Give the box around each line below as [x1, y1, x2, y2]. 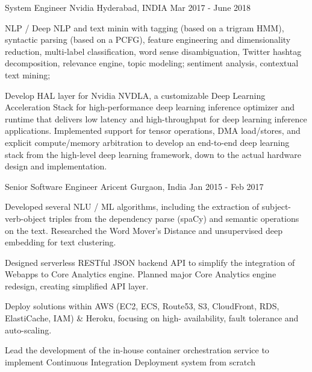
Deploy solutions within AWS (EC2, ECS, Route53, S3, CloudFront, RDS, [5, 300, 279, 312]
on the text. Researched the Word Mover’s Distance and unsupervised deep [5, 224, 282, 236]
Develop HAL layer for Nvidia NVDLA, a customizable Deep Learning [5, 89, 266, 101]
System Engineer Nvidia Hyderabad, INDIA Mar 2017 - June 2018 [5, 1, 251, 13]
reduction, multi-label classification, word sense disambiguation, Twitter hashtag [5, 45, 302, 57]
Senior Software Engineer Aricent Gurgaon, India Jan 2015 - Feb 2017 [5, 180, 264, 192]
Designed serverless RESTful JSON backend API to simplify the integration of [5, 256, 295, 268]
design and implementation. [5, 160, 107, 172]
